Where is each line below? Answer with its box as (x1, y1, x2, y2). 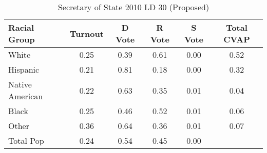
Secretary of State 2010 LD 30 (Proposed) (58, 1, 209, 13)
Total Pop (8, 135, 44, 146)
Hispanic (8, 63, 40, 75)
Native (8, 78, 32, 90)
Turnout (69, 27, 104, 39)
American (8, 90, 43, 102)
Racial (8, 21, 34, 33)
